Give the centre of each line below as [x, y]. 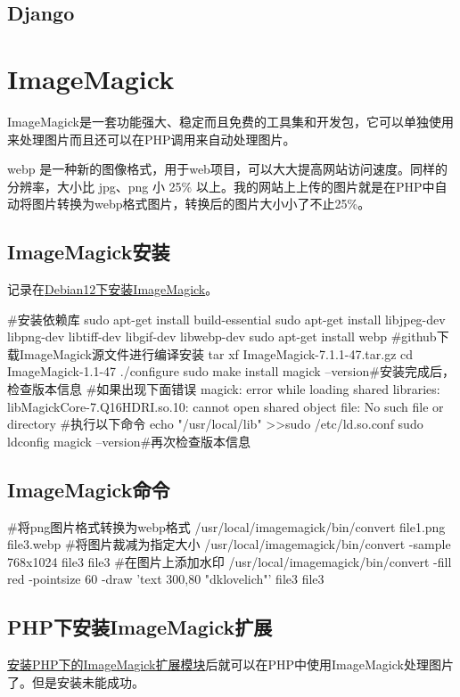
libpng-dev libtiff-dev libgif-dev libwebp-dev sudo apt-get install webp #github [222, 336]
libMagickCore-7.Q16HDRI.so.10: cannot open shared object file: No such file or [226, 406]
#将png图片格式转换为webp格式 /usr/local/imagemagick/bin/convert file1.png [226, 526]
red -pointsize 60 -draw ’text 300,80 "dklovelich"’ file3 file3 [166, 579]
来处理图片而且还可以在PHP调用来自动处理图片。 [152, 139]
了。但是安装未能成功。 [76, 681]
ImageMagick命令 [89, 489]
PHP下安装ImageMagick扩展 [140, 627]
